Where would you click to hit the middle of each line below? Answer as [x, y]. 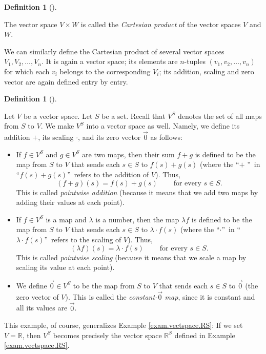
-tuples [195, 61]
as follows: [166, 137]
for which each [27, 71]
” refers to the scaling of [83, 239]
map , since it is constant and [210, 296]
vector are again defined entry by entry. [66, 81]
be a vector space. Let [58, 116]
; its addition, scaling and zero [207, 71]
